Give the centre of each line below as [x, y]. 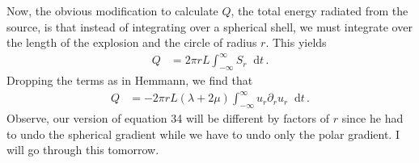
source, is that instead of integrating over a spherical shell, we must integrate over [209, 26]
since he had [372, 118]
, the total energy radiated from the [320, 10]
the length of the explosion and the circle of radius [132, 42]
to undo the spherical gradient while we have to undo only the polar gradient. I [203, 134]
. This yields [296, 42]
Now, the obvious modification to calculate [112, 10]
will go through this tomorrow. [83, 150]
